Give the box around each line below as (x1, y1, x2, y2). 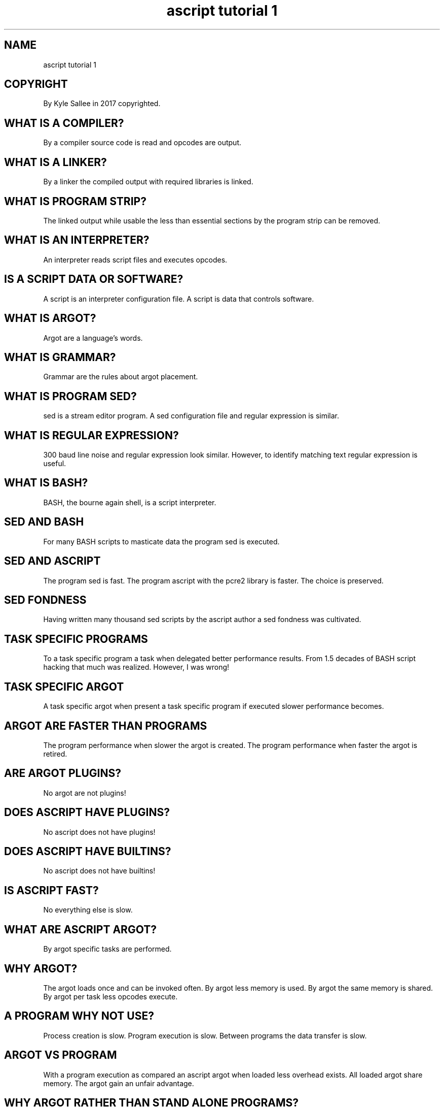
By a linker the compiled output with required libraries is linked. (43, 177, 253, 186)
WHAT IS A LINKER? (4, 155, 107, 169)
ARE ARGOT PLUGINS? (4, 767, 121, 780)
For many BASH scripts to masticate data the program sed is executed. (43, 537, 280, 546)
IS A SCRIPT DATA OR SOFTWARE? (4, 273, 183, 286)
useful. (43, 459, 66, 468)
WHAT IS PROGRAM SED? (4, 389, 137, 403)
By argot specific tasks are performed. (43, 945, 172, 954)
